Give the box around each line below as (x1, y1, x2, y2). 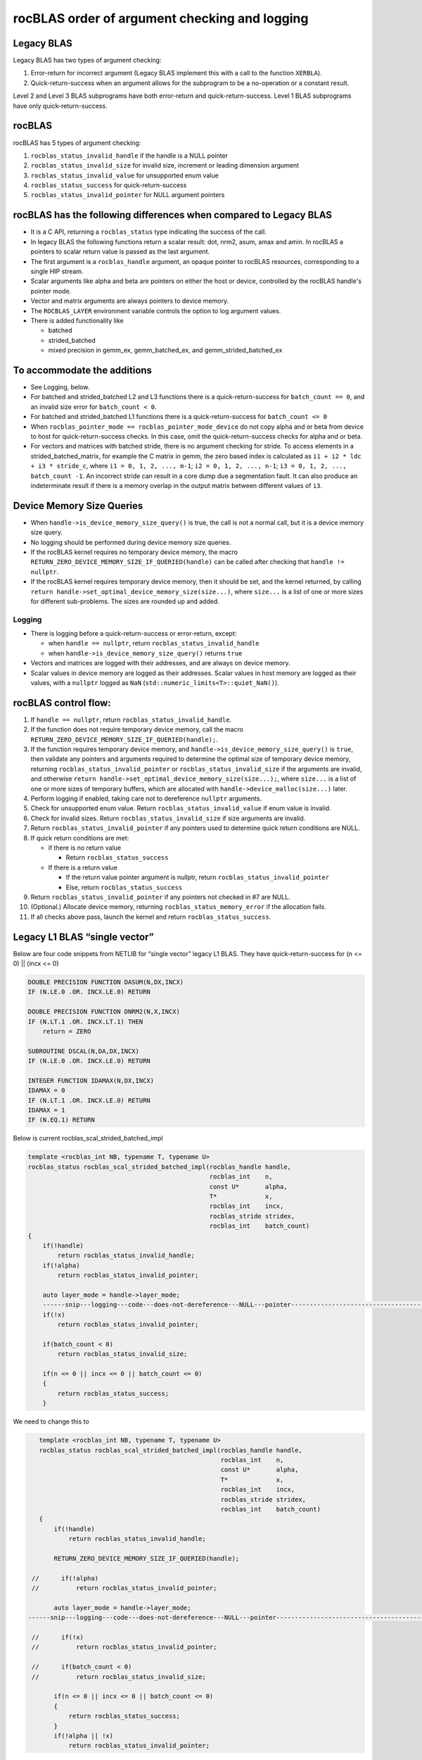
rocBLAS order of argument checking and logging (13, 11, 309, 26)
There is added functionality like (30, 316, 124, 325)
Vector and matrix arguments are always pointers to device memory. (30, 296, 229, 306)
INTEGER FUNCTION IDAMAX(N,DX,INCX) (27, 1076, 155, 1084)
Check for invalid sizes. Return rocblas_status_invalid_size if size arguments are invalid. (30, 814, 306, 822)
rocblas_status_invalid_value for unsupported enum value (30, 171, 219, 180)
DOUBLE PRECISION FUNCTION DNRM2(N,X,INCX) (27, 1007, 181, 1016)
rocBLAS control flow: (13, 697, 112, 709)
